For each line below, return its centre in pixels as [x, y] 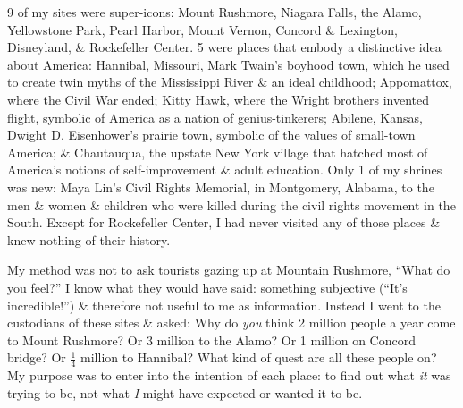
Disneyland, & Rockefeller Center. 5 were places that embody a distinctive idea [224, 47]
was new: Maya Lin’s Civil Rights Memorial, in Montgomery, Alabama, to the [221, 187]
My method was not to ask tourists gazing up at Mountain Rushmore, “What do [229, 270]
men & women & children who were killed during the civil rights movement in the [231, 204]
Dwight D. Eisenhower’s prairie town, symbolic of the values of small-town [211, 135]
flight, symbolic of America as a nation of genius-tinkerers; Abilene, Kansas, [215, 117]
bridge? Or [37, 357]
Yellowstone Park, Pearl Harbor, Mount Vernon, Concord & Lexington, [202, 29]
